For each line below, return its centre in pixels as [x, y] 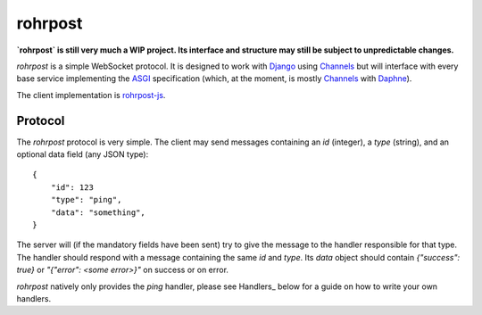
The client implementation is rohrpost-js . [91, 95]
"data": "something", [98, 212]
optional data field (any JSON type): [83, 154]
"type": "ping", [86, 200]
